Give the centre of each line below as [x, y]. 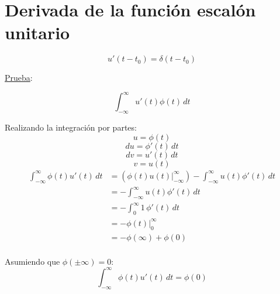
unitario [37, 33]
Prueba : [19, 78]
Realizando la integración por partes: [71, 127]
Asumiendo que [32, 261]
